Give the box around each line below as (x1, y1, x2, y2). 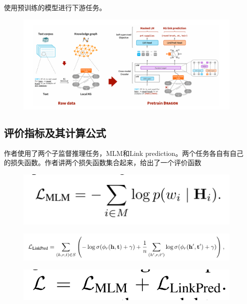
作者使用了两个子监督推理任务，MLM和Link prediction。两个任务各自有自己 (4, 148, 244, 158)
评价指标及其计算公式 (4, 125, 106, 140)
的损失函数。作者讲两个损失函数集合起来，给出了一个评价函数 (4, 157, 201, 168)
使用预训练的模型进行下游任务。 (4, 2, 106, 12)
